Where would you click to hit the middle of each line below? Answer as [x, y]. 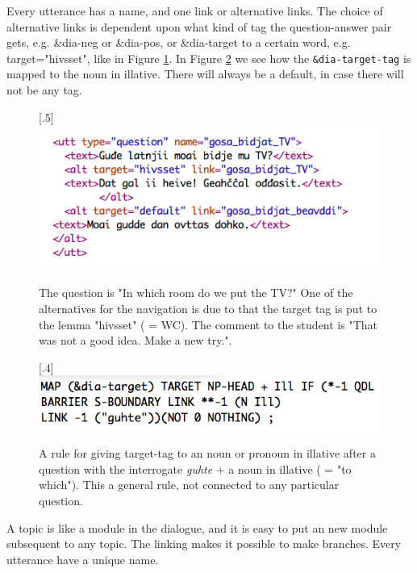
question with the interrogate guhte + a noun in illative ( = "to [195, 468]
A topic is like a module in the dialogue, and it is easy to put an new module [197, 527]
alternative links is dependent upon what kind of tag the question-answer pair [199, 26]
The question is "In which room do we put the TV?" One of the [196, 293]
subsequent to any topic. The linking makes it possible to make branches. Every [204, 544]
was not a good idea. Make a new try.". [136, 340]
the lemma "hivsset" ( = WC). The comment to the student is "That [208, 324]
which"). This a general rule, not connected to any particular [189, 485]
